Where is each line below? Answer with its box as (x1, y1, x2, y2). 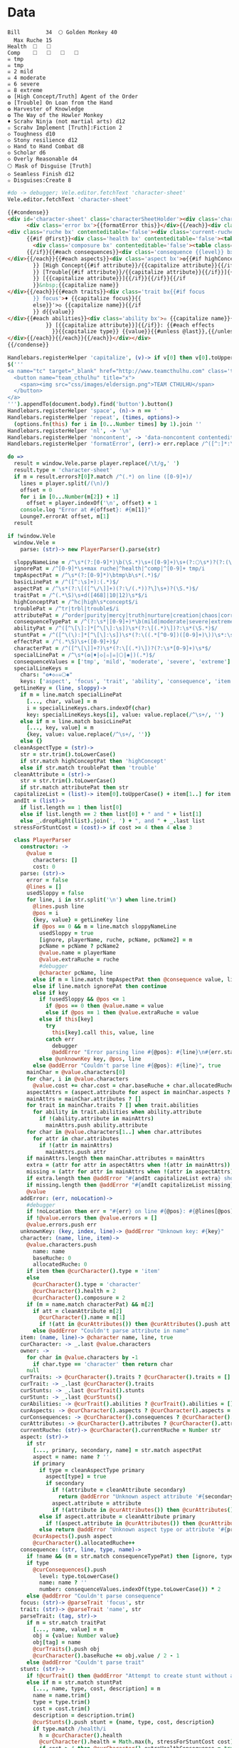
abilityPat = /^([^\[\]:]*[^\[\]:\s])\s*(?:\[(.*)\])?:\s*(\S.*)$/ (14, 625, 218, 632)
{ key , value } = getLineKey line (33, 916, 129, 924)
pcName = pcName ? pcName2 (38, 943, 119, 950)
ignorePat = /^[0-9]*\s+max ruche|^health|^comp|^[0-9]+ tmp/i (14, 565, 205, 573)
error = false (26, 876, 69, 884)
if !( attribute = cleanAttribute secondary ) (52, 1486, 186, 1494)
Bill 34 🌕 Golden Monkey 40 (7, 29, 117, 36)
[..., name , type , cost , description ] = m (33, 1685, 161, 1692)
